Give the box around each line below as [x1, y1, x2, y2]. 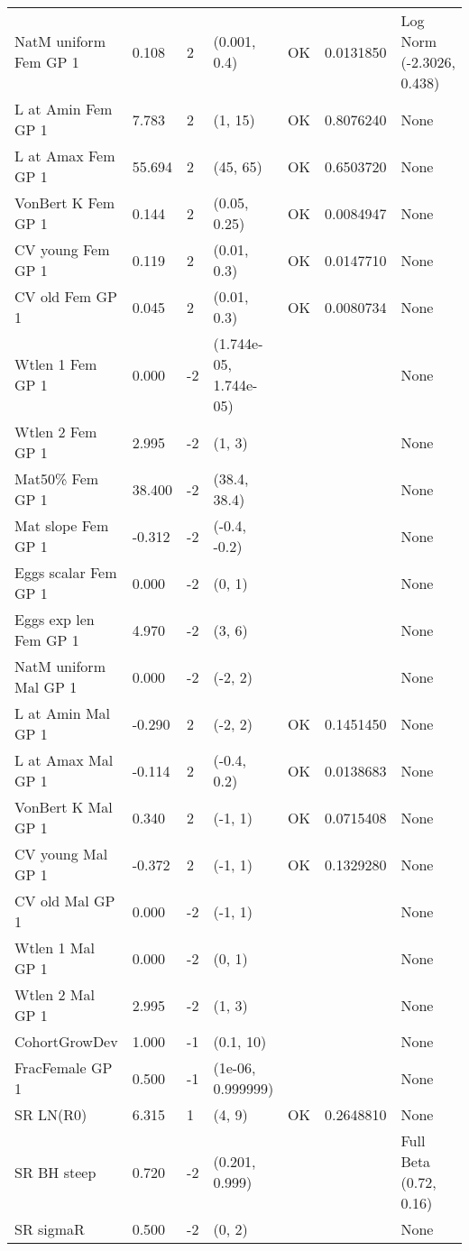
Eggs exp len [14, 609, 95, 630]
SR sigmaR [14, 1219, 85, 1239]
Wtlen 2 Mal [14, 984, 95, 1005]
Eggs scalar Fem [14, 562, 117, 583]
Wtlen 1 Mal [14, 937, 95, 958]
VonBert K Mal [14, 796, 113, 817]
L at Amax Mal [14, 750, 114, 770]
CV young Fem [14, 239, 110, 260]
